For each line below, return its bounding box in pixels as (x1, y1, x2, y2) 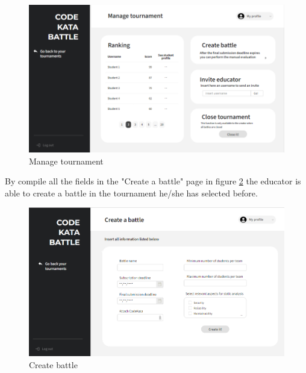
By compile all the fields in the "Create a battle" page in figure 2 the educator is (5, 175, 301, 187)
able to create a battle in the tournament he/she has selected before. (5, 186, 258, 199)
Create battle (29, 359, 78, 371)
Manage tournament (29, 154, 104, 167)
